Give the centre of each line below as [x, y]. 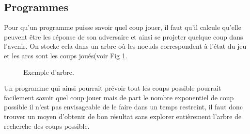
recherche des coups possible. [47, 126]
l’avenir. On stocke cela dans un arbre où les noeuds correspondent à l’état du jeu [125, 46]
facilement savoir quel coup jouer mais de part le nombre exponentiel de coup [119, 97]
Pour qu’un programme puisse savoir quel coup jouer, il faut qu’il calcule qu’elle [123, 27]
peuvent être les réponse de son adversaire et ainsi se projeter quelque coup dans [124, 36]
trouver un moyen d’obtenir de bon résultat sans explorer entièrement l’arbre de [123, 116]
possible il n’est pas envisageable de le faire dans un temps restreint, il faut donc [124, 107]
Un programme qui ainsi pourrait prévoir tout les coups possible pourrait [113, 88]
